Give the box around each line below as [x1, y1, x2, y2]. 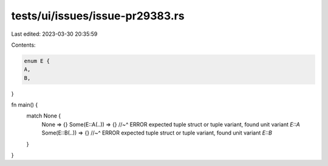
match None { [26, 112, 61, 119]
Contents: [11, 41, 36, 48]
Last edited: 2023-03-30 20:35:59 [11, 30, 98, 38]
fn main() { [11, 101, 38, 108]
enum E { [24, 58, 50, 64]
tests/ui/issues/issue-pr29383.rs [11, 9, 185, 22]
